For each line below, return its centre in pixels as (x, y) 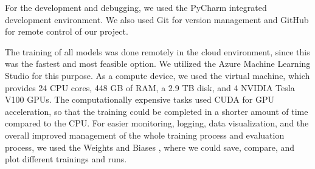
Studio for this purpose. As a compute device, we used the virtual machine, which (157, 75)
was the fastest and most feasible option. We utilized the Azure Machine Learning (158, 64)
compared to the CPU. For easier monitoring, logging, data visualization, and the (157, 123)
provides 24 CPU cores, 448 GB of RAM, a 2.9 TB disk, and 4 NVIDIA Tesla (150, 87)
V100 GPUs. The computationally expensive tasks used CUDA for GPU (140, 99)
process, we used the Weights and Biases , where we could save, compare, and (150, 147)
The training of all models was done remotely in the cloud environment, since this (157, 51)
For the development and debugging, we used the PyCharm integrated (136, 7)
